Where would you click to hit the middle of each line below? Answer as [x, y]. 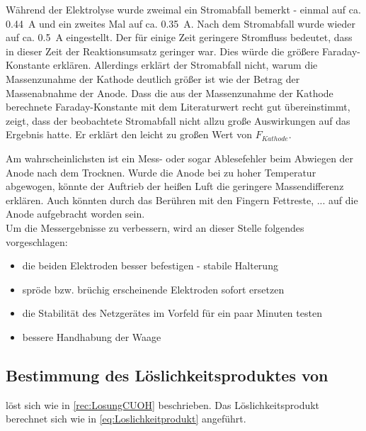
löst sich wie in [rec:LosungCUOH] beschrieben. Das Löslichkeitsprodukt [163, 404]
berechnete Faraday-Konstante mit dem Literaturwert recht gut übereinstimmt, [178, 107]
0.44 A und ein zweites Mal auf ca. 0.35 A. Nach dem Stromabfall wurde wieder [181, 23]
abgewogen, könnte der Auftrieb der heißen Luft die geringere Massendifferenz [175, 186]
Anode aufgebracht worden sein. [75, 214]
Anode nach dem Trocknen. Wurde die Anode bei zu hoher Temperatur [161, 172]
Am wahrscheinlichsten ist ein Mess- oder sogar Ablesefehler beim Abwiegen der [180, 158]
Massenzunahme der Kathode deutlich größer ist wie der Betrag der [153, 78]
